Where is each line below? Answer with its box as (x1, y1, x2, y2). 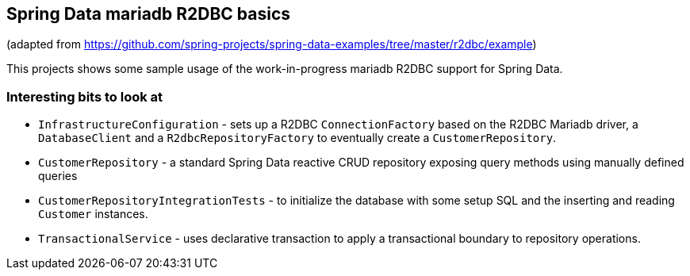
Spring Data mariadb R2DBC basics (6, 4, 291, 24)
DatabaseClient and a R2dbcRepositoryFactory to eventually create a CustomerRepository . (38, 131, 557, 145)
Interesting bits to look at (6, 88, 163, 105)
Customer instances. (38, 207, 148, 221)
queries (38, 169, 78, 183)
